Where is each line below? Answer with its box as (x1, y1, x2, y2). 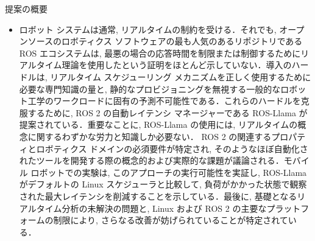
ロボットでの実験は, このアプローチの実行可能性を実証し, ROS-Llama (30, 166, 307, 178)
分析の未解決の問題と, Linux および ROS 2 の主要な (62, 201, 267, 214)
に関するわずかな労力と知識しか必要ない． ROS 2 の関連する (27, 130, 272, 142)
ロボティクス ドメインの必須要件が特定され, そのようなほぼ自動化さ (36, 142, 308, 155)
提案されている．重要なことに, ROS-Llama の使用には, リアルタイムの (19, 118, 298, 131)
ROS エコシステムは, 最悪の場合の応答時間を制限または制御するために (19, 46, 301, 59)
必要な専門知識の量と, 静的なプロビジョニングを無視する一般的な (19, 82, 281, 95)
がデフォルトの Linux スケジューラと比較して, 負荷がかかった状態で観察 (19, 178, 307, 190)
